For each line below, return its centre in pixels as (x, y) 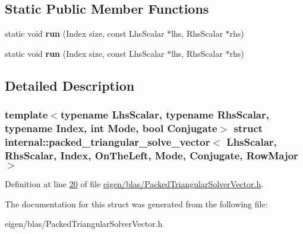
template (26, 115)
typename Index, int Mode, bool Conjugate (111, 128)
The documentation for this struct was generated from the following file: (136, 203)
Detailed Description (70, 85)
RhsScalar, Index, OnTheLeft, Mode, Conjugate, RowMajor (151, 155)
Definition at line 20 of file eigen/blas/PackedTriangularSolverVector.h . (134, 184)
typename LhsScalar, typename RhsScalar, (165, 115)
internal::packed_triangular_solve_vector (108, 141)
